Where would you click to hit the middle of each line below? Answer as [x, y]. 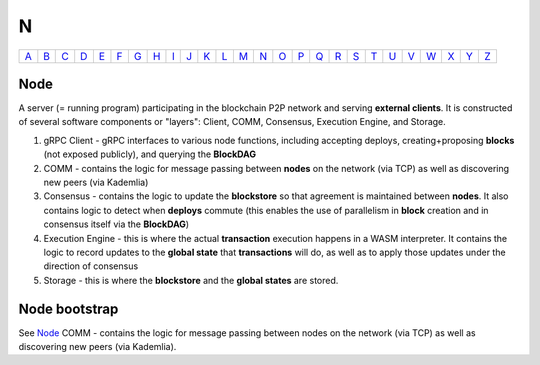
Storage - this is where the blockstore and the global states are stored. [191, 280]
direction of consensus [91, 266]
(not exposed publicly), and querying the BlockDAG [150, 154]
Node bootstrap [68, 308]
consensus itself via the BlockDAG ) [116, 224]
